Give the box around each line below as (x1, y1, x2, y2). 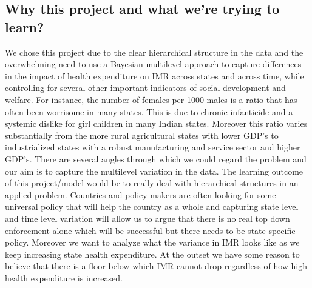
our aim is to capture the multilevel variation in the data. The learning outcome (5, 164, 304, 177)
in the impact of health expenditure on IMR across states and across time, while (5, 69, 304, 82)
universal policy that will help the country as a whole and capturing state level (5, 200, 299, 213)
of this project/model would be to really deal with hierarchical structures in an (5, 176, 299, 189)
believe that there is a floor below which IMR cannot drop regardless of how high (5, 260, 308, 272)
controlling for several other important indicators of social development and (5, 81, 286, 94)
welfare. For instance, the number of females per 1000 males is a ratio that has (5, 93, 297, 105)
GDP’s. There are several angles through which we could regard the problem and (5, 152, 307, 165)
